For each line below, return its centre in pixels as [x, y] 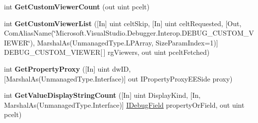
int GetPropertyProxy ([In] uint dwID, [67, 68]
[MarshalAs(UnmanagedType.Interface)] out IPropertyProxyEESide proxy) [118, 78]
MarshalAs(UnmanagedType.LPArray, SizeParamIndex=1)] [128, 42]
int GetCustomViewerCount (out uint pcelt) [77, 6]
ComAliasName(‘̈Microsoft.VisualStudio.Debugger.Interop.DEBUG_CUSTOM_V [129, 33]
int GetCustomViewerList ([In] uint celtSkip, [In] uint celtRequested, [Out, [123, 23]
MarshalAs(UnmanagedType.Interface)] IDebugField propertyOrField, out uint [124, 104]
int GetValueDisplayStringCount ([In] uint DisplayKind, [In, [102, 95]
